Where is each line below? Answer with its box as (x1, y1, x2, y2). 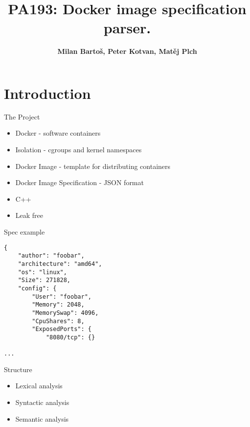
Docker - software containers (15, 128, 101, 138)
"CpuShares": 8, (32, 317, 85, 325)
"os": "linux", (18, 268, 67, 276)
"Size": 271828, (18, 277, 71, 284)
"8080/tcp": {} (45, 333, 95, 341)
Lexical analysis (15, 380, 63, 391)
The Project (4, 111, 40, 121)
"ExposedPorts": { (32, 326, 91, 333)
